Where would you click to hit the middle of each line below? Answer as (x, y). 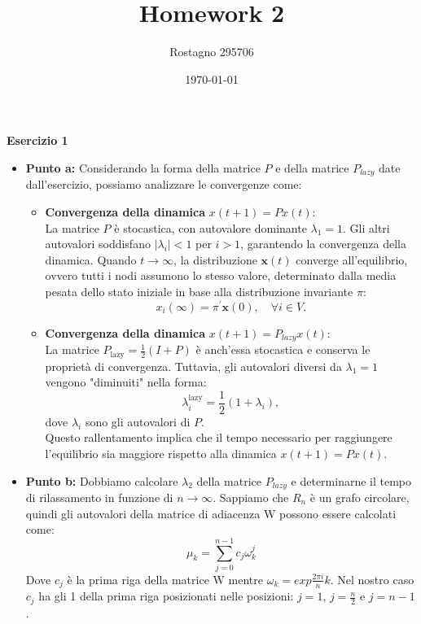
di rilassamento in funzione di (99, 497)
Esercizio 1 (37, 140)
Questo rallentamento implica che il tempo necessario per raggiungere (219, 437)
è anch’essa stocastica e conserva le (283, 349)
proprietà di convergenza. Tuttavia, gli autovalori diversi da (193, 366)
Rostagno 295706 (212, 52)
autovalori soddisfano (98, 244)
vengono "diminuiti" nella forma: (126, 382)
